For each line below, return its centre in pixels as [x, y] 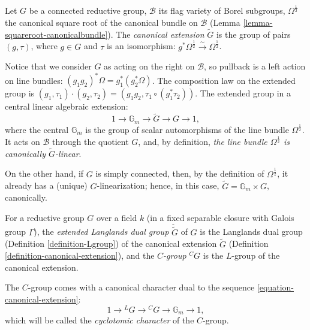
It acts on [22, 141]
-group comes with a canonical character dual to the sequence [141, 287]
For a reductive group [45, 217]
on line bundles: [34, 80]
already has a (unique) [46, 185]
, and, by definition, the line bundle [203, 141]
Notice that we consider [48, 66]
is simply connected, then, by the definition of [180, 173]
